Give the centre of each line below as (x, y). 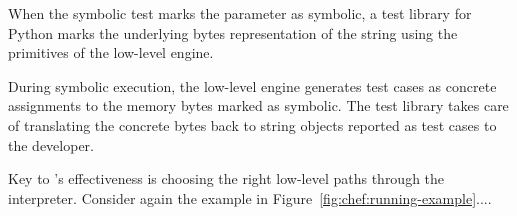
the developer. (51, 144)
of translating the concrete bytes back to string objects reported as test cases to (252, 124)
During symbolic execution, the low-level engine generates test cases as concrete (252, 85)
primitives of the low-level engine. (111, 52)
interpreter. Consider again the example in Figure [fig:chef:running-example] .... (250, 197)
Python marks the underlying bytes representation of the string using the (233, 32)
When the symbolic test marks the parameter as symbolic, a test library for (240, 13)
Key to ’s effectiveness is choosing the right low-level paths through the (226, 178)
